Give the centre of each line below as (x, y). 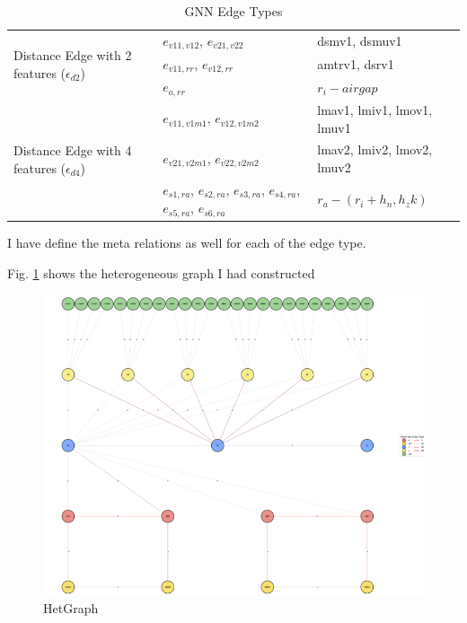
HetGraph (71, 607)
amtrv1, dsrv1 (356, 63)
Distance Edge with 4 (73, 150)
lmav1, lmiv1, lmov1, (375, 109)
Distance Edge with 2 (73, 55)
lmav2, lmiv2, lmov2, (375, 149)
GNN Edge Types (233, 11)
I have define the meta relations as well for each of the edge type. (187, 243)
